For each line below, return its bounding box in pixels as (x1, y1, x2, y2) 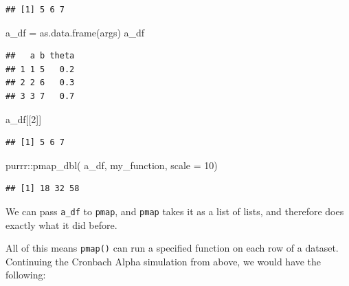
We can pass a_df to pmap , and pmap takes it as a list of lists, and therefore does (5, 203, 344, 218)
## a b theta (5, 51, 75, 61)
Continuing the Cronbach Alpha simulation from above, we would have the (5, 254, 322, 268)
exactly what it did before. (5, 217, 117, 232)
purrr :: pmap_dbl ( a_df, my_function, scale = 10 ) (5, 157, 218, 172)
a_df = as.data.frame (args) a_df (5, 25, 145, 39)
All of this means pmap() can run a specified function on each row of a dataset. (5, 241, 339, 255)
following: (5, 267, 46, 282)
